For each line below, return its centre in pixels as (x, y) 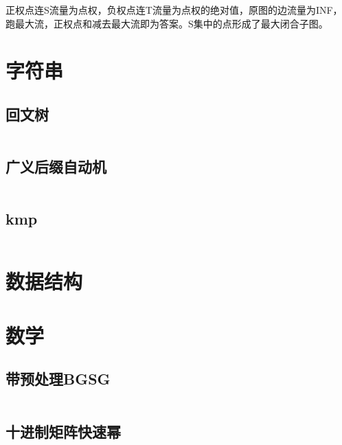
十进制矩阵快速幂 (63, 431)
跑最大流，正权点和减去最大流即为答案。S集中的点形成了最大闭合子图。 (167, 23)
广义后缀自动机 (56, 167)
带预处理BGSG (58, 379)
